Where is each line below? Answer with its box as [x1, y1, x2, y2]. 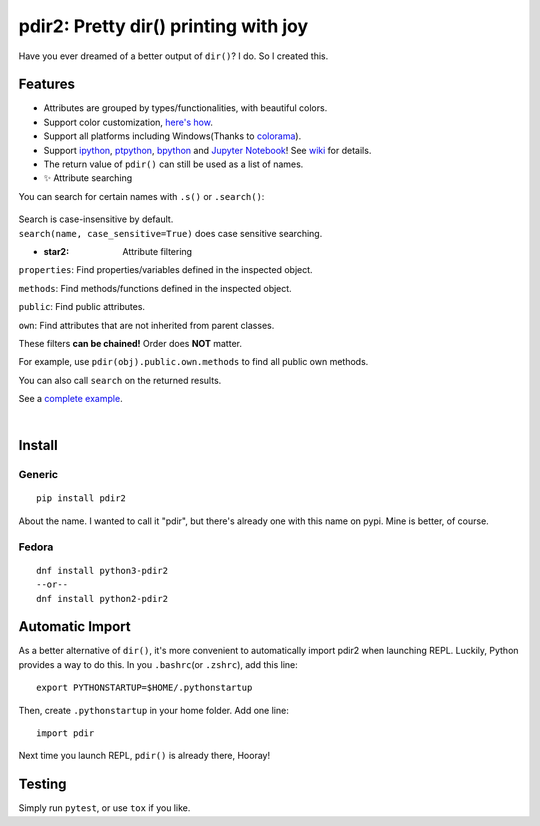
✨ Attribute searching [43, 172, 133, 184]
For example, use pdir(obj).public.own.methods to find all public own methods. [18, 356, 369, 368]
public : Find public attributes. [18, 301, 145, 313]
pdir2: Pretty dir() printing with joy [18, 15, 309, 37]
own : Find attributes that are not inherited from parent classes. [18, 319, 275, 331]
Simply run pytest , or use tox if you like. [18, 802, 191, 814]
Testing [18, 776, 67, 793]
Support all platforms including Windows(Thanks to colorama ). [43, 130, 302, 142]
